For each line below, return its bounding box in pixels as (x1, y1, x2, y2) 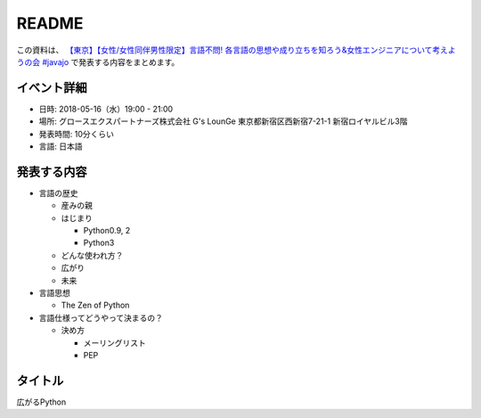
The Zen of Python (61, 299, 130, 311)
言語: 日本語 (38, 141, 83, 152)
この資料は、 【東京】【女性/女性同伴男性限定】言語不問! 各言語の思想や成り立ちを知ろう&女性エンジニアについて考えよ (16, 45, 456, 55)
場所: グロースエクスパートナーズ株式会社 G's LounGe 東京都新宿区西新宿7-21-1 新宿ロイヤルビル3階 (38, 116, 408, 127)
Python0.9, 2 (83, 225, 131, 236)
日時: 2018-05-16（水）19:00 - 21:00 (38, 103, 174, 114)
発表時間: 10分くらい (38, 128, 115, 139)
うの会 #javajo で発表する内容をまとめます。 (16, 56, 180, 67)
